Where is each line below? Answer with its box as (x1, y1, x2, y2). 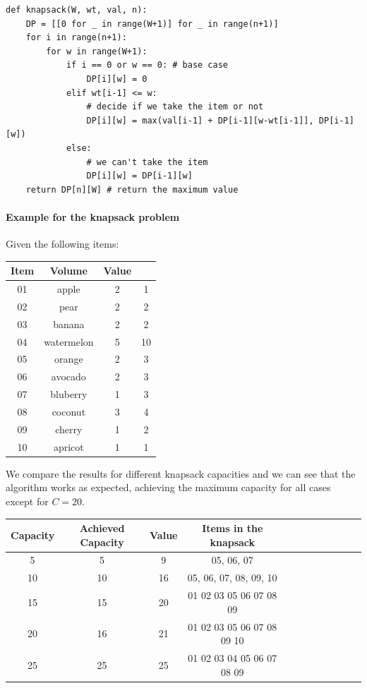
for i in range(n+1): (25, 32, 127, 43)
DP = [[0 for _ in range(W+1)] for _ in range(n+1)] (25, 18, 279, 29)
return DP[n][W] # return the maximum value (25, 184, 239, 195)
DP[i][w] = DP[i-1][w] (86, 171, 193, 181)
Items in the (202, 521, 263, 536)
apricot (53, 439, 84, 454)
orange (54, 351, 83, 366)
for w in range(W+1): (46, 46, 148, 56)
